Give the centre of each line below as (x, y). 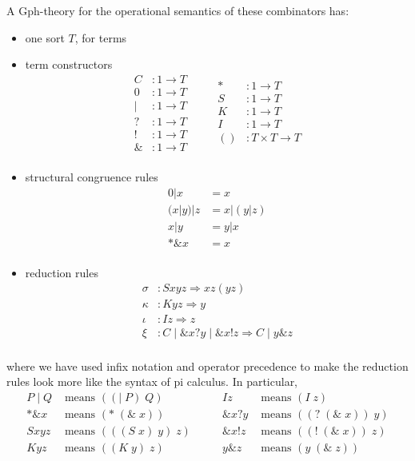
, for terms (101, 37)
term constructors (69, 64)
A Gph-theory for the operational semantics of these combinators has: (178, 10)
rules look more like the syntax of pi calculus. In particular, (152, 382)
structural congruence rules (92, 177)
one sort (45, 37)
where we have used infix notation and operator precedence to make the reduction (207, 366)
